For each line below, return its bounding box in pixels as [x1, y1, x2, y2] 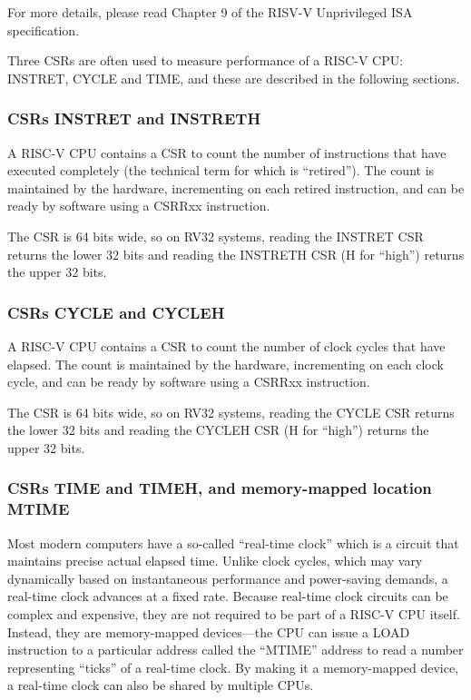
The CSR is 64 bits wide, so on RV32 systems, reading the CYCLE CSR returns [7, 402, 455, 421]
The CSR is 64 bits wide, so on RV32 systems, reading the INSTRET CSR [7, 226, 424, 245]
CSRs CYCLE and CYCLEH [7, 301, 225, 323]
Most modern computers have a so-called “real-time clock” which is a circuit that [7, 533, 459, 552]
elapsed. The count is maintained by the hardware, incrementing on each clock [7, 354, 444, 373]
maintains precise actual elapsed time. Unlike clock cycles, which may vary [7, 551, 423, 570]
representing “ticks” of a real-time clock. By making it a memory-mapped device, [7, 657, 459, 676]
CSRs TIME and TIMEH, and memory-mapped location [7, 477, 432, 499]
